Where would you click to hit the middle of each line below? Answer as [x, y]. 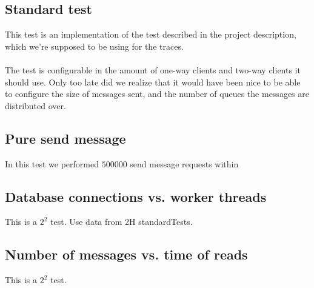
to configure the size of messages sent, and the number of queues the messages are [157, 94]
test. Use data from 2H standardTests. [122, 222]
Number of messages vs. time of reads [126, 254]
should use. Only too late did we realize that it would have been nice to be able [153, 82]
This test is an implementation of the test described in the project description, [151, 34]
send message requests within [184, 163]
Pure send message [65, 138]
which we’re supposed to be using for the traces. [94, 46]
